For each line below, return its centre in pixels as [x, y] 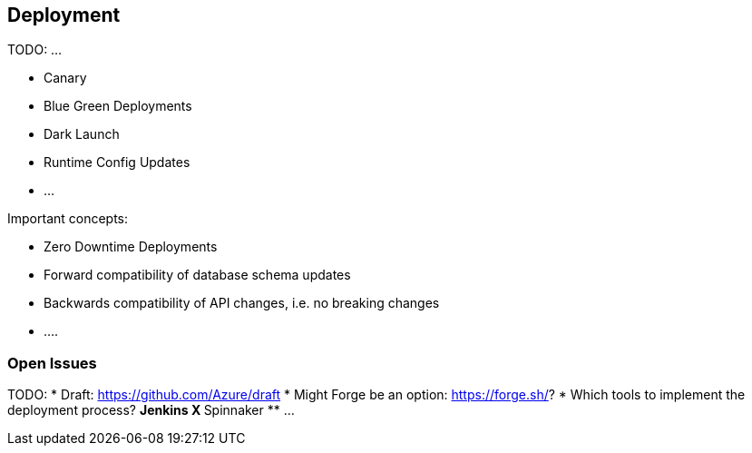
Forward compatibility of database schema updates [197, 275]
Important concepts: [68, 219]
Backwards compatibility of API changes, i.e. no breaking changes [242, 303]
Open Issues [52, 363]
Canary [65, 78]
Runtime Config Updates [117, 162]
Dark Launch [82, 134]
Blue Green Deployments [118, 106]
